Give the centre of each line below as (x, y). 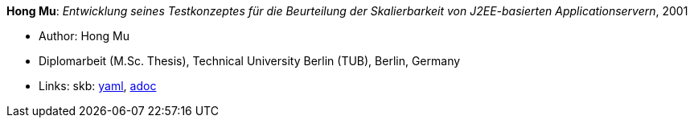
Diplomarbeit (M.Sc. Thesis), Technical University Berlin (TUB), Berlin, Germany (250, 61)
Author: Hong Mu (84, 36)
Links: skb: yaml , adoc (98, 86)
